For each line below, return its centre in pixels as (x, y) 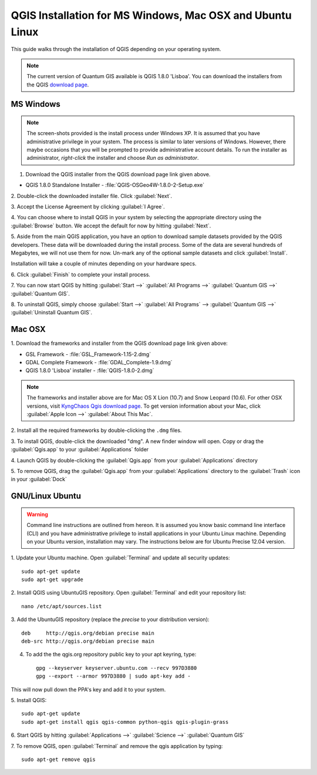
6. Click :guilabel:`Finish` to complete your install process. (81, 274)
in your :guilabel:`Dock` (39, 479)
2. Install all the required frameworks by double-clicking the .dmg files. (96, 430)
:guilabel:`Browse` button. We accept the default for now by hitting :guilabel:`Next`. (111, 226)
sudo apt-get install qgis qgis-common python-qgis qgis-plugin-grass (125, 722)
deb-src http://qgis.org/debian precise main (88, 641)
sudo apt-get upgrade (52, 580)
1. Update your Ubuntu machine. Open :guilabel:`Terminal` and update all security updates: (120, 558)
